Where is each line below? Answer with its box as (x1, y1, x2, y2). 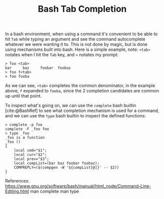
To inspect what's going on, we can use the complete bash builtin (5, 103, 136, 109)
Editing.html (5, 188, 29, 194)
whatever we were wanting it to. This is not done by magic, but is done (5, 42, 148, 47)
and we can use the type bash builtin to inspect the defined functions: (5, 113, 146, 119)
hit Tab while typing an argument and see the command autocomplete (5, 36, 145, 42)
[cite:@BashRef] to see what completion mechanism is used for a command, (5, 108, 159, 113)
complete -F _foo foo (5, 127, 49, 132)
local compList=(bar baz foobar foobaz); (14, 161, 99, 166)
